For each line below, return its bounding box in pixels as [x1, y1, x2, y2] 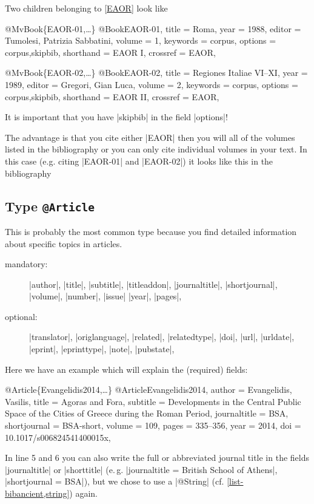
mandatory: [5, 257, 48, 270]
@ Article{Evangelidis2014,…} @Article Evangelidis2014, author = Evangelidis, [5, 383, 292, 396]
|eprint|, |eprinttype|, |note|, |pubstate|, [29, 342, 175, 355]
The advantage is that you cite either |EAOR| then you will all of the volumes [5, 131, 295, 143]
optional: [5, 310, 38, 322]
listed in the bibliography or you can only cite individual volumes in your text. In [5, 143, 307, 155]
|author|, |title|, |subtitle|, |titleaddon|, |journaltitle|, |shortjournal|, [29, 278, 278, 290]
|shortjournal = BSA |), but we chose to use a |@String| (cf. [5, 475, 224, 488]
